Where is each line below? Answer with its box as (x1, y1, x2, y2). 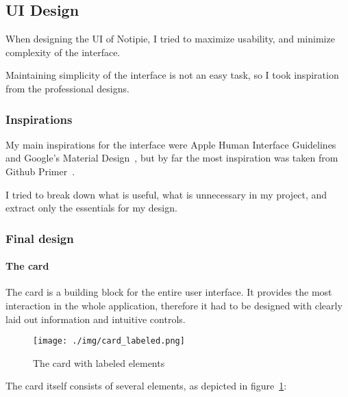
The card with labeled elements (33, 355, 165, 370)
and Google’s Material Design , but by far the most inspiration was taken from (5, 151, 338, 165)
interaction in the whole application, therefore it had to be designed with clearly (5, 298, 343, 312)
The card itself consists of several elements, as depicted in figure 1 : (5, 379, 287, 393)
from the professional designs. (5, 81, 129, 95)
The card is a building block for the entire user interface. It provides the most (5, 285, 332, 299)
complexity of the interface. (5, 44, 121, 59)
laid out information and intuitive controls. (5, 311, 186, 326)
